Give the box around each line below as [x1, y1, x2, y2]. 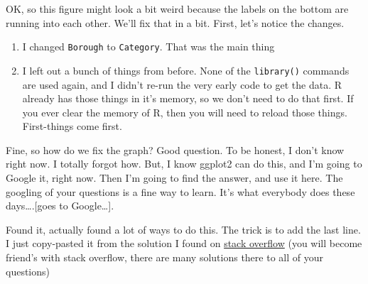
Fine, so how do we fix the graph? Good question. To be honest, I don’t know [6, 142, 345, 157]
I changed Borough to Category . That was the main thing [22, 39, 275, 54]
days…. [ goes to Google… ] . [6, 198, 114, 213]
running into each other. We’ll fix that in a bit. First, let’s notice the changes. [6, 15, 345, 30]
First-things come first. [22, 119, 122, 133]
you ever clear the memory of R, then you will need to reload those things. [22, 104, 347, 119]
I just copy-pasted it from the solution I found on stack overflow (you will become [6, 236, 362, 251]
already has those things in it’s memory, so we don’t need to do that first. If [22, 91, 354, 106]
